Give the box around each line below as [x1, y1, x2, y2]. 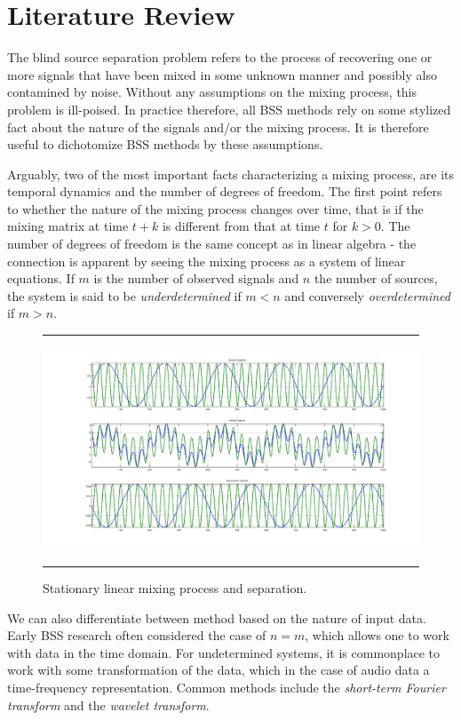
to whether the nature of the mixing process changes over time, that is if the [7, 199, 424, 218]
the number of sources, [314, 269, 438, 288]
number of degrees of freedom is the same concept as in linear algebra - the [7, 234, 417, 253]
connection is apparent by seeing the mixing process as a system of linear [7, 251, 406, 270]
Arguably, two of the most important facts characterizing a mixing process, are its [7, 164, 455, 183]
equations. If [7, 269, 75, 288]
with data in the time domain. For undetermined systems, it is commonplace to [7, 643, 441, 661]
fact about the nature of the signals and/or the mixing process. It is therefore [7, 117, 429, 136]
